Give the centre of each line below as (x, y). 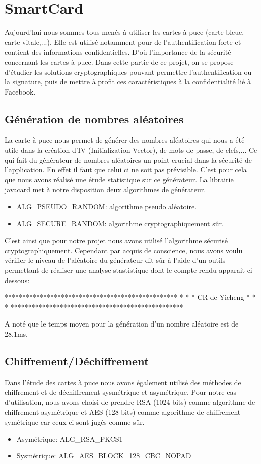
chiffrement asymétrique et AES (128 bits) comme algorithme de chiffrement (123, 412)
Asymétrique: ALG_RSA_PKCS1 (70, 438)
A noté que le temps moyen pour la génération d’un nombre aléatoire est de (122, 324)
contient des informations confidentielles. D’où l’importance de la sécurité (118, 52)
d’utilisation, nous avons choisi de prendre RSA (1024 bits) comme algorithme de (130, 402)
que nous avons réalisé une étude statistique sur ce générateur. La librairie (119, 179)
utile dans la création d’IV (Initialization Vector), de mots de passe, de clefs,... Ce (131, 150)
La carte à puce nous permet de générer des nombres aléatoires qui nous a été (125, 140)
